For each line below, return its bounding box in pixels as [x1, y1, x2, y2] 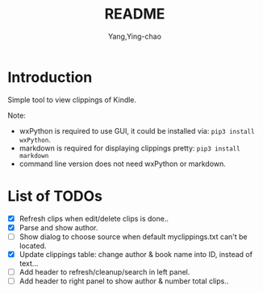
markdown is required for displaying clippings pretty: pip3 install [19, 143, 240, 153]
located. [19, 241, 47, 251]
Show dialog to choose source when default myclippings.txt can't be [19, 231, 248, 242]
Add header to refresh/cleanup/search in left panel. [19, 267, 190, 276]
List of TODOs [7, 187, 102, 205]
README [104, 5, 165, 23]
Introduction [7, 68, 93, 86]
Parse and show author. [19, 222, 98, 232]
